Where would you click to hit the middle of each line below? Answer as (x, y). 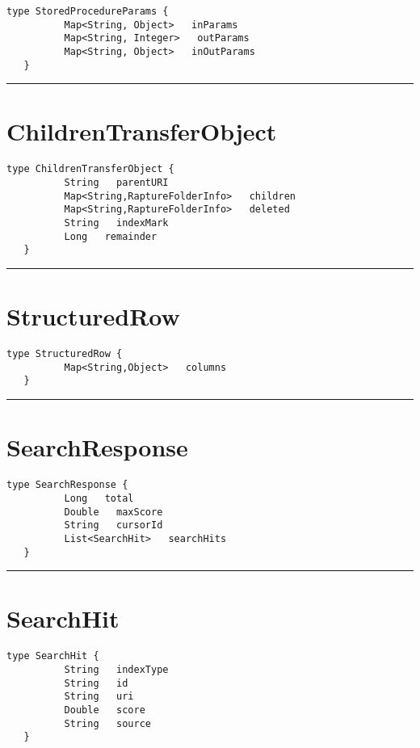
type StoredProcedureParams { (88, 11)
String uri (99, 697)
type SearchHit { (53, 656)
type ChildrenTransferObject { (90, 169)
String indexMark (116, 223)
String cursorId (113, 525)
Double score (105, 710)
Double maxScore (113, 512)
